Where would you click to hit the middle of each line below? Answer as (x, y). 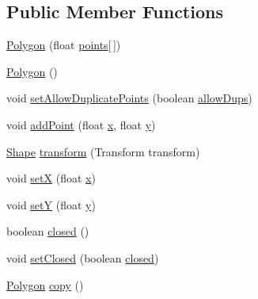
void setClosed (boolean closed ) (83, 257)
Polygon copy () (45, 284)
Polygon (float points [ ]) (64, 45)
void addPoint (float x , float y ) (81, 124)
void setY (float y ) (51, 204)
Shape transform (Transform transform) (103, 151)
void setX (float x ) (51, 178)
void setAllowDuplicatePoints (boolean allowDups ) (129, 98)
